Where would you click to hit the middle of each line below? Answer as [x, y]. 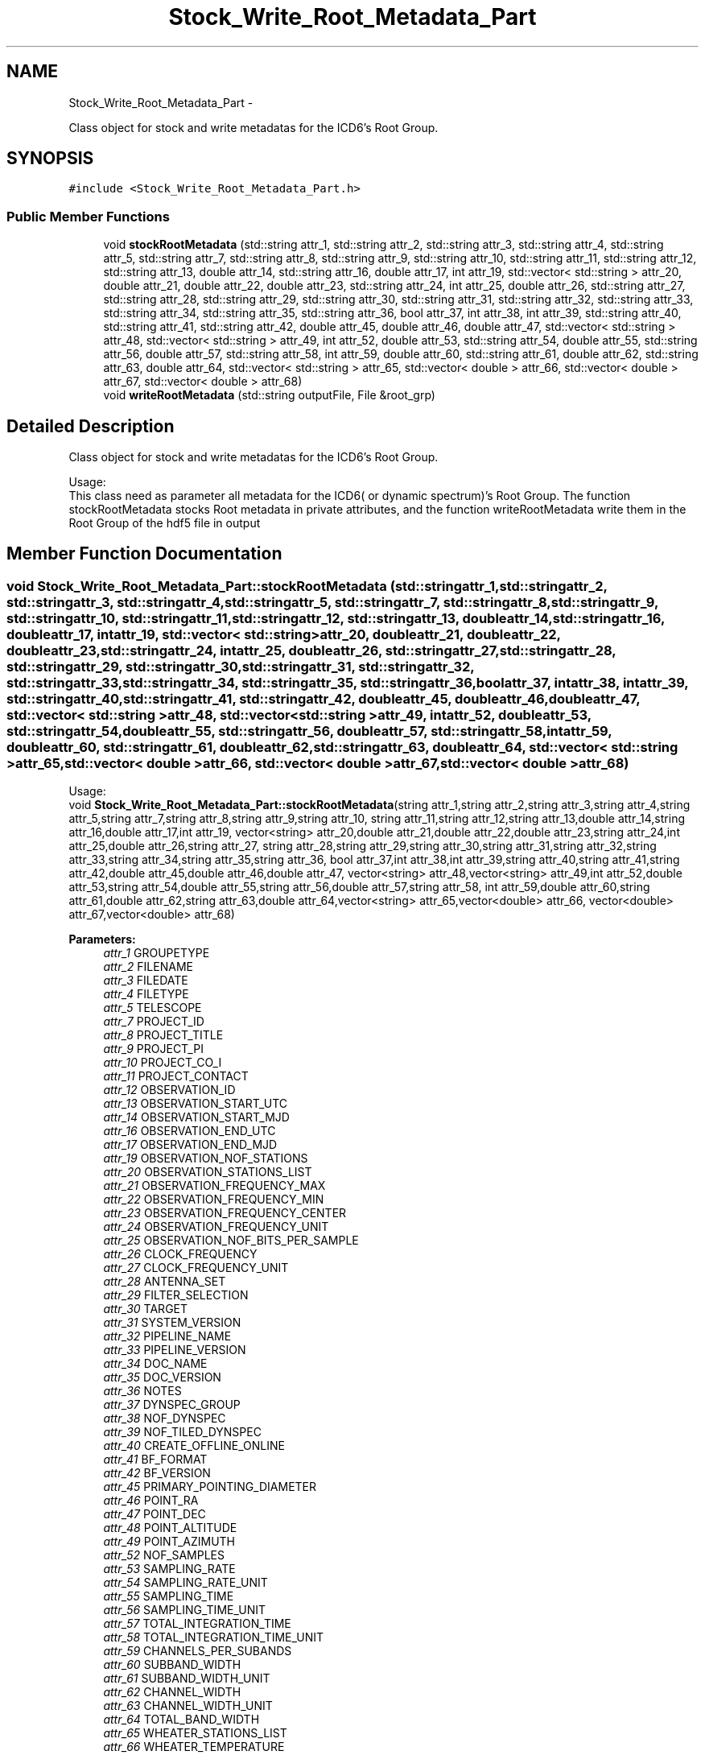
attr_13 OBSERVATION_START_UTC [196, 1104]
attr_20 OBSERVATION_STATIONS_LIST [208, 1172]
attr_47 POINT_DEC [155, 1514]
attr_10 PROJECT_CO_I [163, 1063]
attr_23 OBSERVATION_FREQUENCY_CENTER [225, 1213]
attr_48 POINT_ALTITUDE [170, 1528]
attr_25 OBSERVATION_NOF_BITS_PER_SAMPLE [231, 1241]
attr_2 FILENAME [148, 967]
